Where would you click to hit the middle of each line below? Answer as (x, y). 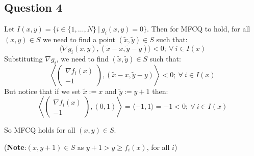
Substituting (23, 58)
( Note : (15, 147)
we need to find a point (79, 39)
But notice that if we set (42, 91)
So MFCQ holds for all (40, 130)
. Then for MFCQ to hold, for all (199, 29)
